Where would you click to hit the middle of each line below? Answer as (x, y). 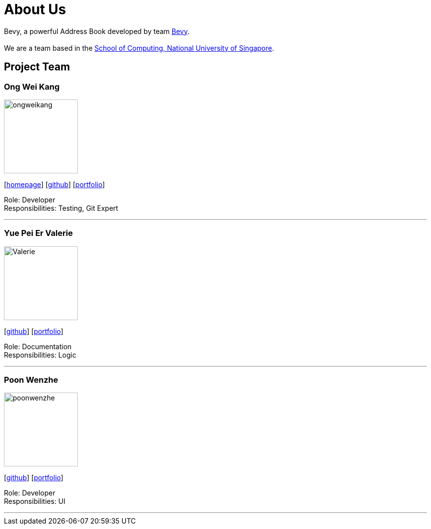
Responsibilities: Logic (40, 355)
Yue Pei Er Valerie (38, 233)
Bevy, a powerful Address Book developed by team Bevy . (97, 31)
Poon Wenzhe (31, 380)
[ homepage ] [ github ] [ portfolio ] (55, 184)
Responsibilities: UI (35, 501)
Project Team (37, 67)
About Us (35, 9)
